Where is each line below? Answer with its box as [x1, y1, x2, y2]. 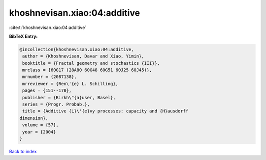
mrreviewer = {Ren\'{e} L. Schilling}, [22, 81, 118, 86]
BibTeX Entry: [9, 33, 38, 39]
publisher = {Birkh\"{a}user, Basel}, [22, 95, 116, 100]
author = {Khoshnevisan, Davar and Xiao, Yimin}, [22, 53, 145, 59]
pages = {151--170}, [22, 88, 72, 93]
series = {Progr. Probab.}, [22, 102, 90, 107]
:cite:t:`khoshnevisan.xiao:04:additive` [9, 25, 87, 30]
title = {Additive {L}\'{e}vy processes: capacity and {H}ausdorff [22, 108, 189, 114]
